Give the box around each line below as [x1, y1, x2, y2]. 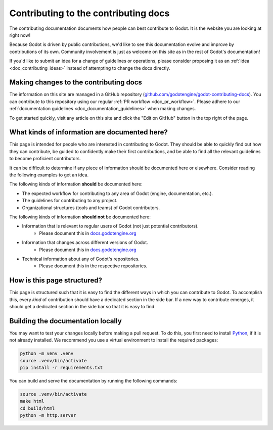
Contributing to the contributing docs [9, 8, 170, 19]
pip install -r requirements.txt [20, 365, 103, 371]
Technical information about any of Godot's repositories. [22, 256, 140, 262]
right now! [9, 32, 31, 38]
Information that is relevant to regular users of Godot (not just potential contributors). [22, 223, 199, 229]
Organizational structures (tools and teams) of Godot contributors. [22, 205, 160, 211]
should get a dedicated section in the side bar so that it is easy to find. [9, 304, 156, 310]
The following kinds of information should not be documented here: [9, 214, 151, 220]
